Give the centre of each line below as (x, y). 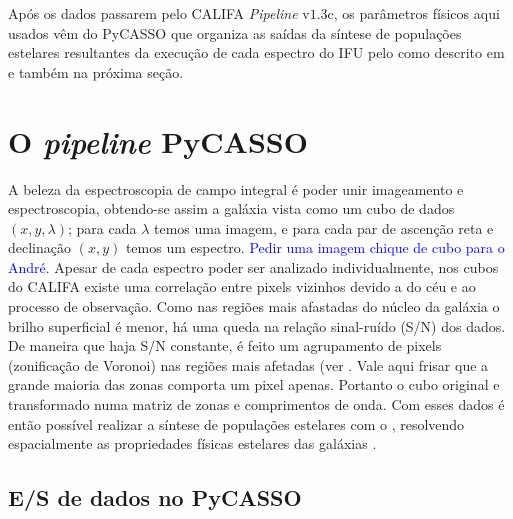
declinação (39, 247)
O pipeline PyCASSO (158, 141)
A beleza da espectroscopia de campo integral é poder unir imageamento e (236, 188)
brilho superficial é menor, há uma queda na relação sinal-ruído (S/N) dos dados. (257, 325)
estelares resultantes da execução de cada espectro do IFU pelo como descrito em (256, 52)
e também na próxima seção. (96, 71)
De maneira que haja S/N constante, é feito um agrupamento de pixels (225, 345)
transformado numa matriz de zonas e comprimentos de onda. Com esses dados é (256, 404)
